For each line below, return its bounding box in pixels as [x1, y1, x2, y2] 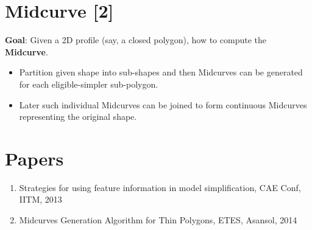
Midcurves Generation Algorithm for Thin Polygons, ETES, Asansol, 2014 [19, 214, 297, 226]
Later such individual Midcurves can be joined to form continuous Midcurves [19, 98, 307, 111]
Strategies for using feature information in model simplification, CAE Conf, [19, 181, 301, 193]
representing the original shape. [19, 110, 137, 123]
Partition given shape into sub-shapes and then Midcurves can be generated [19, 66, 303, 78]
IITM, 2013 [19, 193, 62, 206]
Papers [5, 145, 64, 170]
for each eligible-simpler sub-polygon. [19, 77, 158, 90]
